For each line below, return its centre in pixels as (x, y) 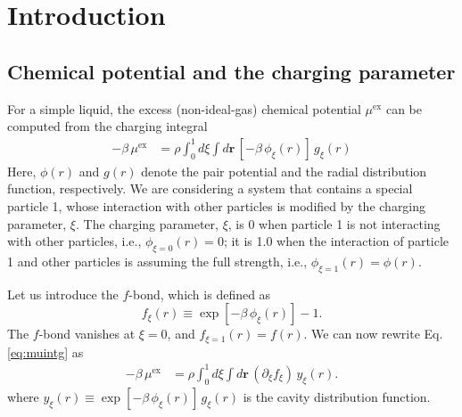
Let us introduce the (63, 294)
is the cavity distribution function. (337, 396)
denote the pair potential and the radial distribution (284, 171)
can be (404, 108)
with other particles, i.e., (74, 241)
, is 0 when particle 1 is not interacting (334, 223)
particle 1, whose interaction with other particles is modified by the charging (217, 205)
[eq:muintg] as (45, 352)
